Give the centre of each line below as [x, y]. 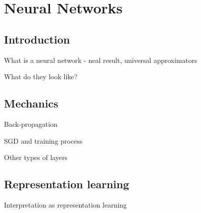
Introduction [37, 39]
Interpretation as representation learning [66, 204]
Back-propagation [31, 124]
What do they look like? [41, 77]
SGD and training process [43, 140]
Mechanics [31, 103]
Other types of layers [36, 157]
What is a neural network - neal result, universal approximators [101, 60]
